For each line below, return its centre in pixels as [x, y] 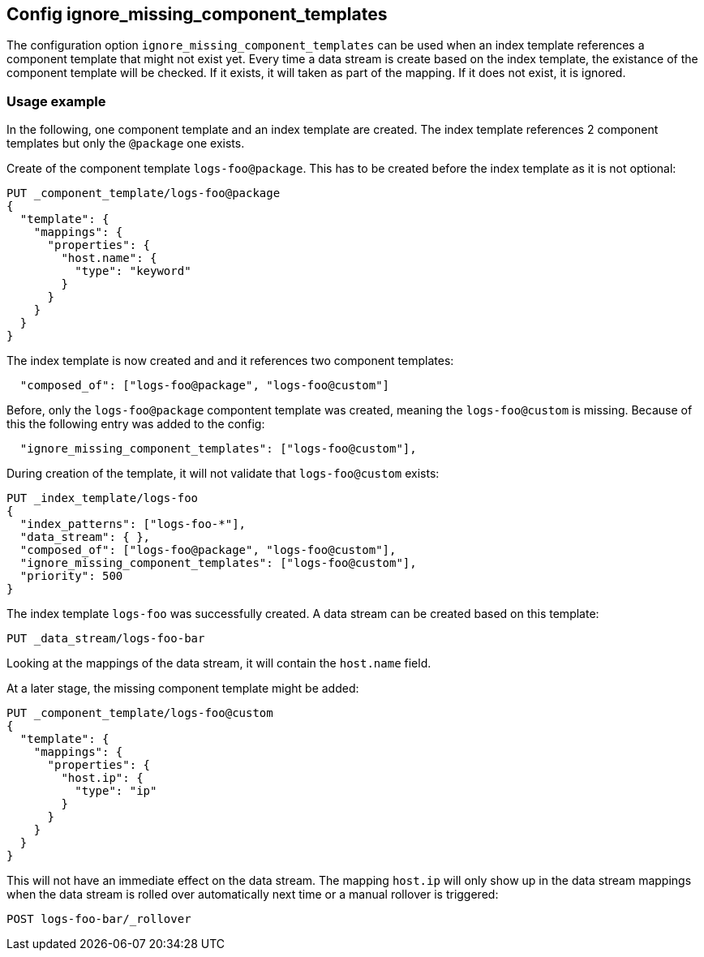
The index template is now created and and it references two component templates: [230, 361]
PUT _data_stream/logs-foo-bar [106, 639]
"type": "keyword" [133, 271]
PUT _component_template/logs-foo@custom [140, 713]
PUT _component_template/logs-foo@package [144, 193]
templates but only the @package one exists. [126, 144]
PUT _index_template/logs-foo [103, 498]
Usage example [56, 101]
